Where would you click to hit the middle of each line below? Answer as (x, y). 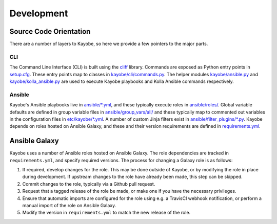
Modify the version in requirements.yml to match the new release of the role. (106, 213)
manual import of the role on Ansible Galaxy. (69, 205)
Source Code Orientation (50, 31)
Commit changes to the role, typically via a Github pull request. (89, 184)
